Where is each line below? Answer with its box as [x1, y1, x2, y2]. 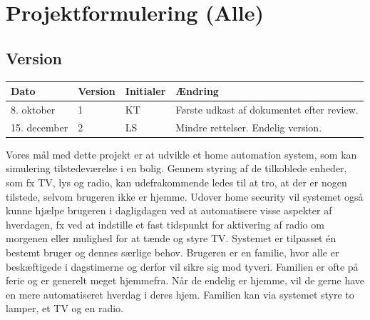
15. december [11, 119, 68, 134]
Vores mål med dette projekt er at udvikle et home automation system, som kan [6, 146, 357, 161]
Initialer [125, 84, 166, 99]
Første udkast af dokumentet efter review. [175, 101, 359, 116]
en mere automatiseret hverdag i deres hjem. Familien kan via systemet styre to [6, 286, 354, 301]
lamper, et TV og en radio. [6, 301, 123, 316]
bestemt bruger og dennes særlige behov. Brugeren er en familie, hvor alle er [6, 245, 339, 260]
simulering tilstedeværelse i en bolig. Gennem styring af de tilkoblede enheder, [6, 161, 347, 176]
